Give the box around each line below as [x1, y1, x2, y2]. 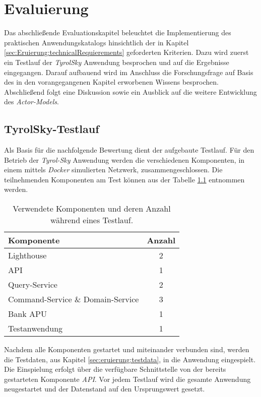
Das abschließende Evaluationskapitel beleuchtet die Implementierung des [4, 27, 231, 38]
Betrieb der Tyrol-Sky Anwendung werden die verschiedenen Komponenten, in [4, 154, 245, 165]
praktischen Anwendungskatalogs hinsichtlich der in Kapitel [4, 37, 189, 47]
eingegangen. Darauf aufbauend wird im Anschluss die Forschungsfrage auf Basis [4, 67, 253, 77]
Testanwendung [8, 322, 63, 335]
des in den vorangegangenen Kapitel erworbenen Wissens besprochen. [4, 77, 219, 87]
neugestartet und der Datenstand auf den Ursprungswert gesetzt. [4, 383, 205, 394]
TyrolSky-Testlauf [4, 121, 99, 137]
